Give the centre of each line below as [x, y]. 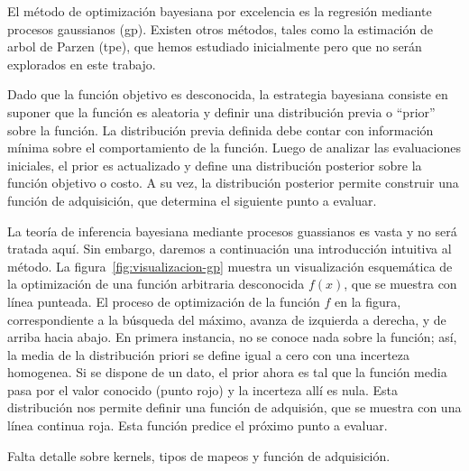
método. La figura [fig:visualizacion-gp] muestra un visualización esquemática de [230, 266]
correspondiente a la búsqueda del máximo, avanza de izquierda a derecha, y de [227, 319]
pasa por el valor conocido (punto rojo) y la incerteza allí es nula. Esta [203, 389]
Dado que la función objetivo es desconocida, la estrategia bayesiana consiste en [228, 94]
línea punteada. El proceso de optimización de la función [164, 301]
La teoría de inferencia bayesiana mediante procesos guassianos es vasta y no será [232, 231]
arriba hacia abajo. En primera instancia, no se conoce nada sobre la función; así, [232, 337]
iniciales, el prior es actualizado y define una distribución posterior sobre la [215, 165]
